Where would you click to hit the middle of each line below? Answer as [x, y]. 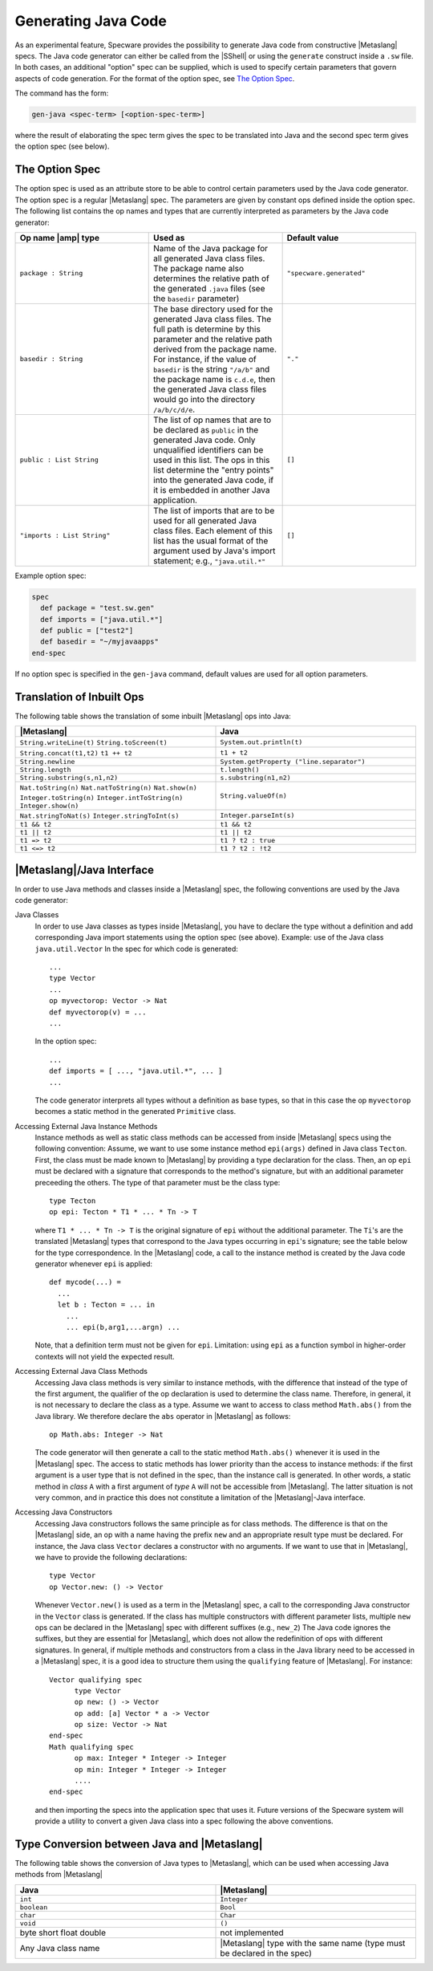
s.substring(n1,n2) [256, 778]
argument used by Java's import [214, 551]
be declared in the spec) [266, 1953]
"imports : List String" [65, 536]
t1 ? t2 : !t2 [246, 849]
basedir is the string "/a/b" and [212, 369]
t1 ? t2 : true [248, 841]
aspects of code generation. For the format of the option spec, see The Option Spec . [155, 78]
